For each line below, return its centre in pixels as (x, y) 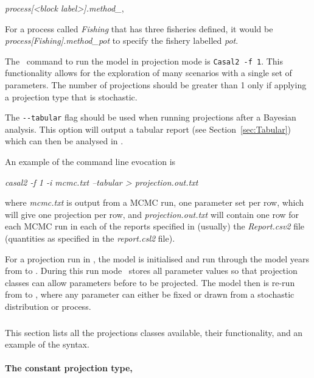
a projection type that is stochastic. (71, 96)
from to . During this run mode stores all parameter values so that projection (151, 271)
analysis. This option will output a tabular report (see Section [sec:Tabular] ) (148, 129)
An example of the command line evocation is (90, 162)
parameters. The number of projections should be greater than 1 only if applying (156, 85)
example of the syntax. (47, 344)
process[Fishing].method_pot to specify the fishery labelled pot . (122, 40)
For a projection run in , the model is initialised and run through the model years (157, 258)
